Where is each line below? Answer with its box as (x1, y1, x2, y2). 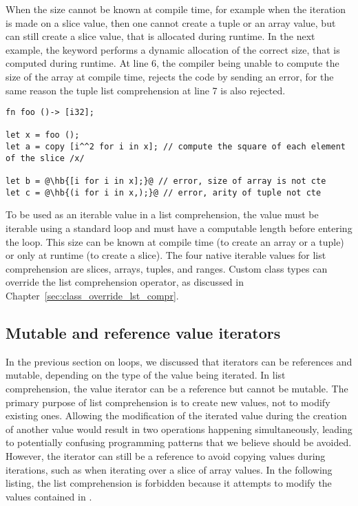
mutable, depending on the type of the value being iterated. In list (6, 368, 286, 382)
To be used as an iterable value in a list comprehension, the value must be (6, 207, 319, 222)
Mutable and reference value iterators (6, 321, 281, 343)
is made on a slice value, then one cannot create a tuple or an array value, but (6, 15, 336, 30)
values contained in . (6, 489, 92, 503)
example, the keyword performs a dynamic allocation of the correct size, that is (6, 42, 340, 56)
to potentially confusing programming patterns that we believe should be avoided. (6, 435, 352, 450)
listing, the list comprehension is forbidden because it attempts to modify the (6, 476, 332, 490)
